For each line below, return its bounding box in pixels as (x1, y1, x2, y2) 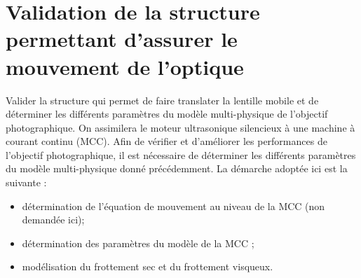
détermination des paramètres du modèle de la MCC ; (22, 235, 254, 250)
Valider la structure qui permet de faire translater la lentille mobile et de (6, 92, 319, 107)
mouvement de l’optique (6, 52, 244, 81)
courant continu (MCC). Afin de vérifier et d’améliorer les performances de (6, 134, 327, 148)
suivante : (6, 175, 47, 190)
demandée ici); (22, 212, 85, 227)
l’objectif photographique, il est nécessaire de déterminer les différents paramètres (6, 147, 356, 162)
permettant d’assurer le (6, 25, 238, 53)
